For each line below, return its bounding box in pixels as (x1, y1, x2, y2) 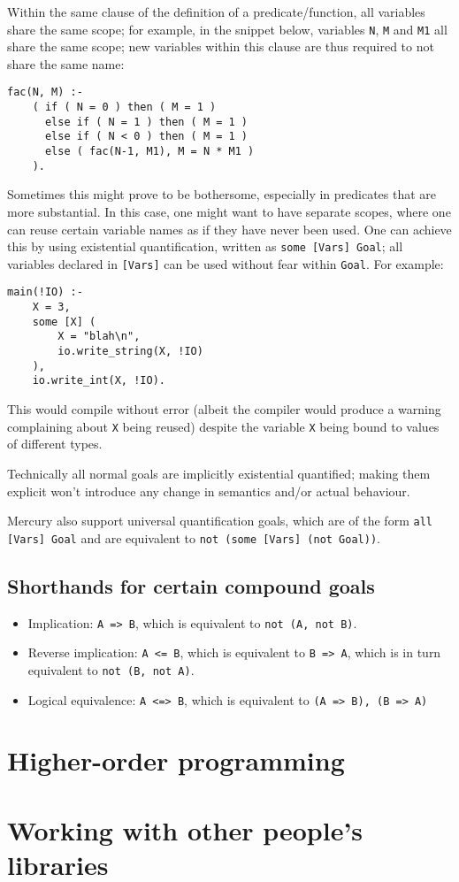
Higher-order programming (7, 742, 345, 778)
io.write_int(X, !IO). (32, 374, 165, 387)
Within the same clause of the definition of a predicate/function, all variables (7, 3, 425, 20)
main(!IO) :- (7, 286, 83, 299)
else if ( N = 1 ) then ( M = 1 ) (44, 115, 249, 128)
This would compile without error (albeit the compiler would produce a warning (7, 400, 441, 418)
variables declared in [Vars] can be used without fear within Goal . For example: (7, 254, 444, 272)
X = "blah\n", (57, 330, 141, 343)
